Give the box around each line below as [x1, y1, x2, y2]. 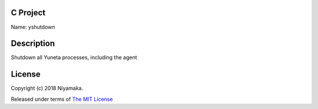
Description [11, 39, 55, 49]
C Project [11, 8, 46, 18]
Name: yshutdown [11, 23, 55, 30]
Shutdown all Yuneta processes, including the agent [11, 54, 138, 61]
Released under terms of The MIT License [11, 96, 113, 103]
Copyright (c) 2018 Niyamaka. [11, 85, 84, 92]
